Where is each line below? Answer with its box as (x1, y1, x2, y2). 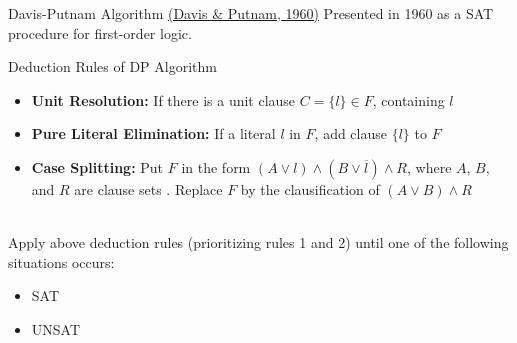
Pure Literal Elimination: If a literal (31, 123, 276, 144)
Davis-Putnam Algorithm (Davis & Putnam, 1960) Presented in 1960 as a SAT (8, 3, 494, 23)
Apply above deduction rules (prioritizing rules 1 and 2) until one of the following (8, 232, 509, 253)
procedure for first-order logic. (8, 22, 192, 43)
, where (407, 156, 452, 177)
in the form (181, 156, 251, 177)
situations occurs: (8, 251, 115, 272)
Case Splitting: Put (31, 156, 164, 177)
